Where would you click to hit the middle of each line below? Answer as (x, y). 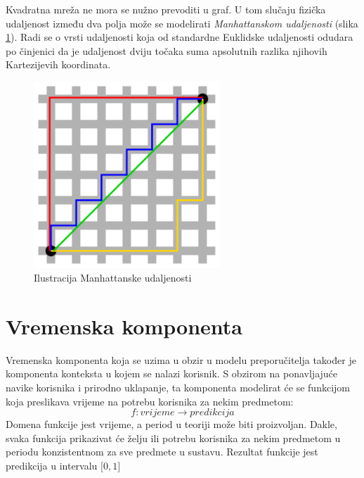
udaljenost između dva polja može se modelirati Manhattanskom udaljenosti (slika (182, 23)
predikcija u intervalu (52, 465)
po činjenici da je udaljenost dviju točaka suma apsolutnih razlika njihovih (167, 50)
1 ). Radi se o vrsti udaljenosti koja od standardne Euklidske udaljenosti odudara (180, 37)
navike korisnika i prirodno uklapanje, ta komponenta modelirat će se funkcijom (178, 388)
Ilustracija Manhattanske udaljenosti (113, 278)
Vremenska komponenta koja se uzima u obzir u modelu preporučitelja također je (181, 359)
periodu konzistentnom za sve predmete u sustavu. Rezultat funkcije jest (162, 452)
